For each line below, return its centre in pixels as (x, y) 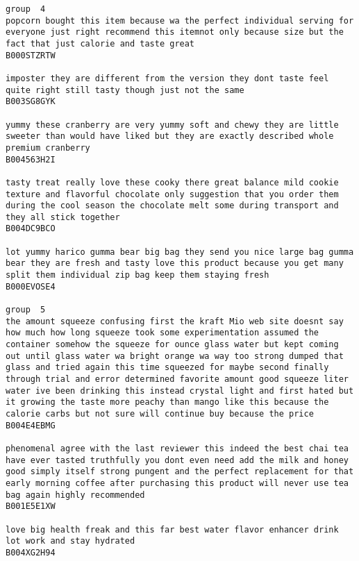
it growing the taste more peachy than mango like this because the (167, 402)
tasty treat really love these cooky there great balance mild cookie (172, 182)
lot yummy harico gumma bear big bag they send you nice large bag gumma (180, 252)
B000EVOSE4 (31, 286)
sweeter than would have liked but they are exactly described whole (170, 136)
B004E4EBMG (31, 425)
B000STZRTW (31, 55)
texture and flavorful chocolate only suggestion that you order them (172, 194)
